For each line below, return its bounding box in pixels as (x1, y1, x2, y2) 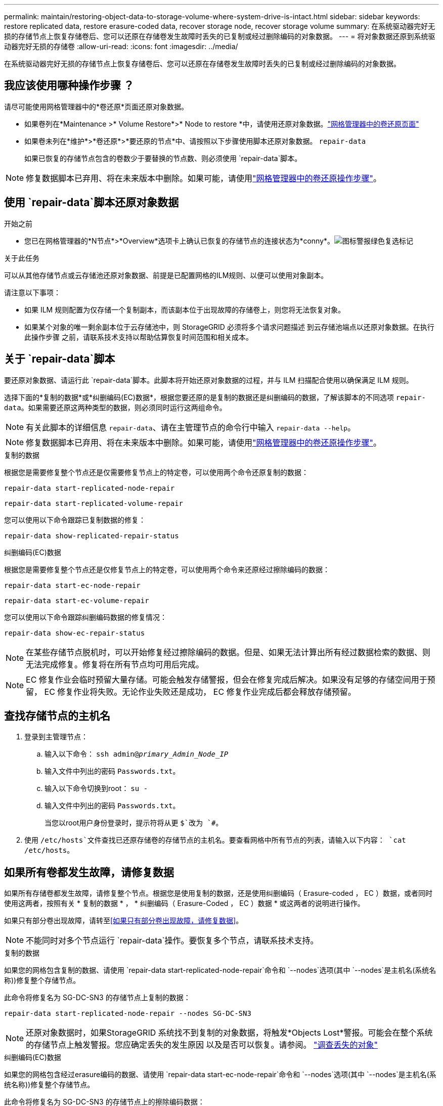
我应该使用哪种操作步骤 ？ (4, 79, 134, 92)
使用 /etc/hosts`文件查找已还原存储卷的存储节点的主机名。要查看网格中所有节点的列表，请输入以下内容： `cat (24, 836, 406, 845)
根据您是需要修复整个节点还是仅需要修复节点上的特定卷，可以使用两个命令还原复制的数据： (4, 467, 308, 477)
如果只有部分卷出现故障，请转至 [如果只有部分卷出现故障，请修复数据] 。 (4, 916, 243, 925)
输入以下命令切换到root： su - (45, 784, 148, 793)
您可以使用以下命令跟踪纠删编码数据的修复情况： (4, 612, 167, 621)
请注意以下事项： (4, 288, 61, 297)
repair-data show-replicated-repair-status (4, 531, 179, 540)
